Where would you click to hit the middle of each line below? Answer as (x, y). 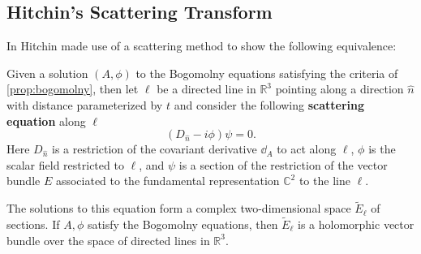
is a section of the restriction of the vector (283, 164)
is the (382, 149)
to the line (324, 181)
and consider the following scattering (269, 104)
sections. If (33, 224)
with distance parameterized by (85, 104)
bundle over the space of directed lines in (108, 240)
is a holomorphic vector (356, 224)
